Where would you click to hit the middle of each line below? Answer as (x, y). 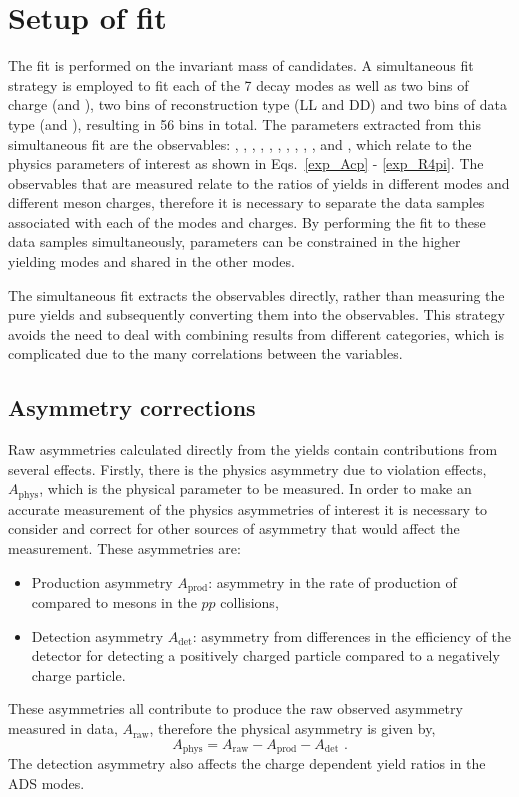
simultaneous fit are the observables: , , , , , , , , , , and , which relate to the (240, 143)
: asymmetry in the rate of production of (332, 581)
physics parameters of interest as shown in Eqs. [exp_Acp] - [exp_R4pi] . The (246, 163)
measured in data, (63, 728)
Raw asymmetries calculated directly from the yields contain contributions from (253, 449)
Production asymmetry (102, 581)
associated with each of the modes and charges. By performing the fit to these (247, 221)
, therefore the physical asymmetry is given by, (292, 728)
